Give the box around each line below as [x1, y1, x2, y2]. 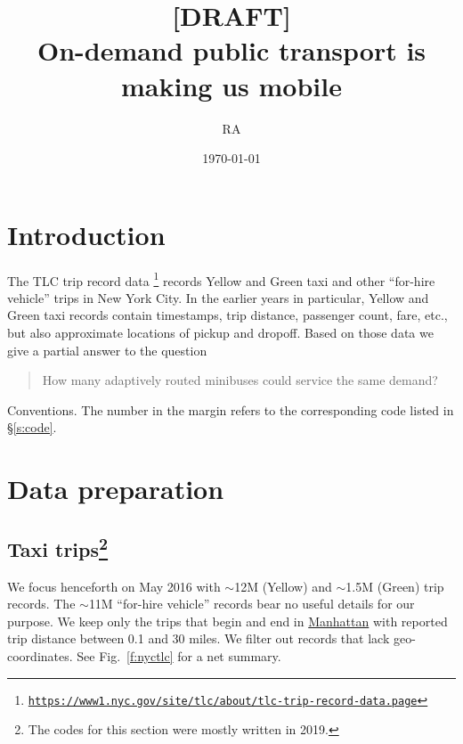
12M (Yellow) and [234, 576, 332, 595]
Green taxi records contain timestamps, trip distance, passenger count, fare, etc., [7, 306, 448, 324]
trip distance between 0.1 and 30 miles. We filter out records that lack [7, 629, 390, 648]
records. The [7, 594, 76, 613]
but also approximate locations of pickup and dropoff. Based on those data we [7, 323, 434, 342]
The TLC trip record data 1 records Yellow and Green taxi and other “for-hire [7, 268, 435, 290]
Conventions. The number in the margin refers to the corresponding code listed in [7, 400, 454, 419]
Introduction [7, 216, 166, 252]
